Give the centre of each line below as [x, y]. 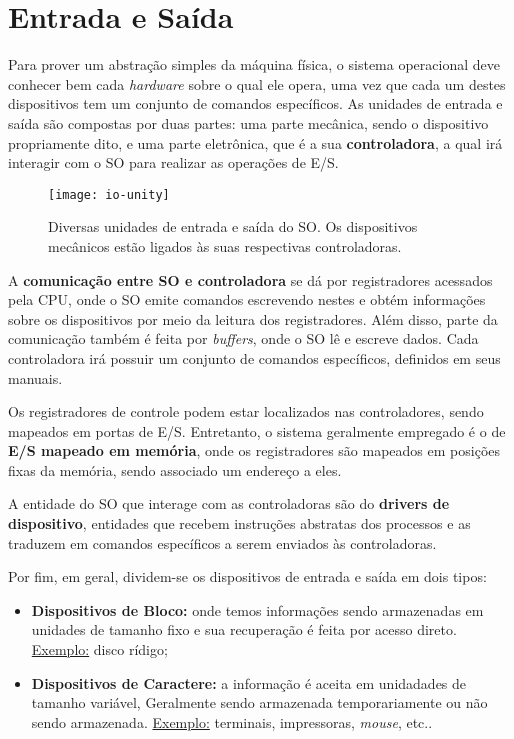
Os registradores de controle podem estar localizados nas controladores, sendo [246, 411]
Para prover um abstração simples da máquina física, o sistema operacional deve [254, 64]
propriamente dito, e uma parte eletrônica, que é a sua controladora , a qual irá [255, 142]
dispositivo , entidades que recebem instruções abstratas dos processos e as [239, 523]
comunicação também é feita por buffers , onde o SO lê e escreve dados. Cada [243, 338]
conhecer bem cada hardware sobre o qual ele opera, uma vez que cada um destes [257, 83]
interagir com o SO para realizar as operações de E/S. [173, 162]
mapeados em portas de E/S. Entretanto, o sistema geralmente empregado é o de [257, 430]
